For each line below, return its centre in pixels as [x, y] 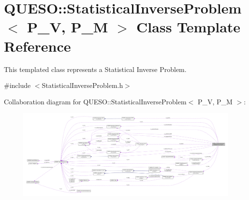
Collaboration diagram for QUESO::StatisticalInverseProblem [95, 101]
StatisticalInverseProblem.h [82, 85]
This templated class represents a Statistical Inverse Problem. [95, 69]
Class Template [189, 27]
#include [17, 85]
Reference [37, 46]
